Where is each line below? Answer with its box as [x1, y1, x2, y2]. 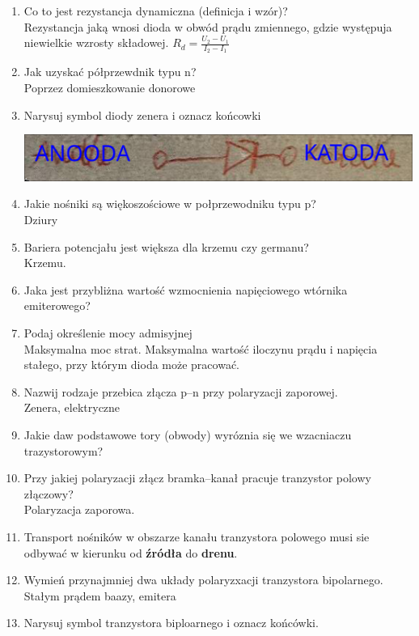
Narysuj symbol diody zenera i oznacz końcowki [23, 106, 261, 123]
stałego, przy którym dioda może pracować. [23, 356, 240, 373]
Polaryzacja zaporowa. [23, 501, 135, 518]
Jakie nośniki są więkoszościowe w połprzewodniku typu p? [23, 195, 316, 212]
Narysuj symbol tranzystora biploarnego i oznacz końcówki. [23, 614, 319, 631]
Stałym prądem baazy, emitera [23, 587, 176, 604]
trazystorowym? [23, 442, 104, 459]
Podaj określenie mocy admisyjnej [23, 324, 193, 341]
